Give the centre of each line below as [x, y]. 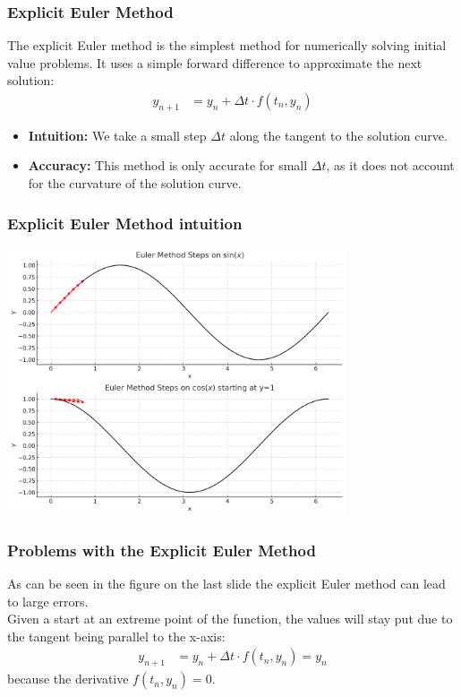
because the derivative [68, 679]
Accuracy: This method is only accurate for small [168, 165]
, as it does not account [390, 165]
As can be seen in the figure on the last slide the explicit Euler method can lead [226, 583]
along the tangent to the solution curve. [338, 135]
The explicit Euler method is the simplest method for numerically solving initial [227, 45]
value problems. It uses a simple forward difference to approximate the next [215, 62]
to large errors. [48, 601]
